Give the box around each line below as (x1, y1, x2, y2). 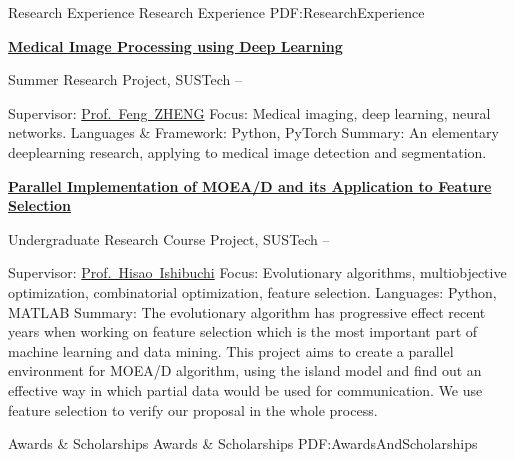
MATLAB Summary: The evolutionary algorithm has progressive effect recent (8, 301, 486, 322)
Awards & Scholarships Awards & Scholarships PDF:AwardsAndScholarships (8, 433, 478, 454)
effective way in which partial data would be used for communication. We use (8, 379, 483, 400)
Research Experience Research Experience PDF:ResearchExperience (8, 2, 425, 22)
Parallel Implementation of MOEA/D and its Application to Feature (8, 175, 492, 196)
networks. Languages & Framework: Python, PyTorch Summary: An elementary (8, 122, 499, 143)
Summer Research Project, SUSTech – (8, 69, 242, 90)
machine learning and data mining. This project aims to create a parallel (8, 340, 454, 361)
